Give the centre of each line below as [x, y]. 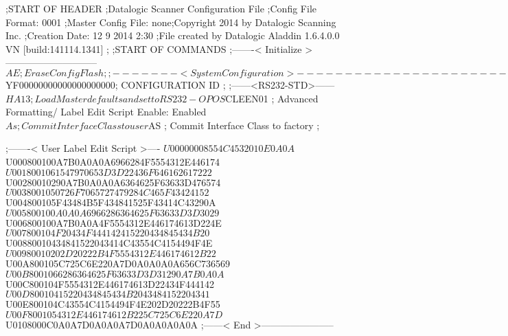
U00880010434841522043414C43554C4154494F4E [109, 243]
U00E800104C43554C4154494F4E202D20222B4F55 [113, 304]
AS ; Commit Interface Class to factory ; [234, 125]
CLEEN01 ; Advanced [272, 98]
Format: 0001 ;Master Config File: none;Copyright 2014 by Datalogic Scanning [171, 22]
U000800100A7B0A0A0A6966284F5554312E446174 [113, 161]
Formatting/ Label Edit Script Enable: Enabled [106, 112]
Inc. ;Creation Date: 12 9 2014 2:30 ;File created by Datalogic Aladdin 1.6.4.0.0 [173, 35]
